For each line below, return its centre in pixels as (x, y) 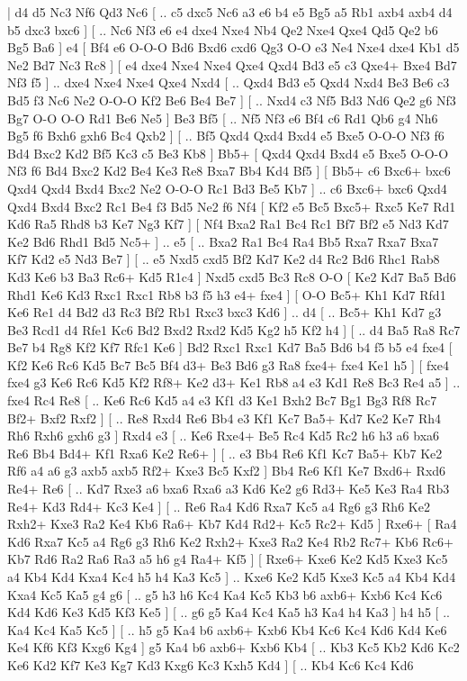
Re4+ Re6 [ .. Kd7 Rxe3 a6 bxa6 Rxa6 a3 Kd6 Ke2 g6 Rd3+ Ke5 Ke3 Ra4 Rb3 (229, 489)
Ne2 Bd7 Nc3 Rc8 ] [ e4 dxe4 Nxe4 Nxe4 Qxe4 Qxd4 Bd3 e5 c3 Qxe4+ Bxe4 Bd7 (232, 64)
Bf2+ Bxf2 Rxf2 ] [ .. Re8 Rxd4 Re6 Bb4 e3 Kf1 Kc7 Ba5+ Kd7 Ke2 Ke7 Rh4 (224, 418)
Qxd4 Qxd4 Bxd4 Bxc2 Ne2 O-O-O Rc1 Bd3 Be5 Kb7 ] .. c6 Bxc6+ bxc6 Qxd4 (227, 188)
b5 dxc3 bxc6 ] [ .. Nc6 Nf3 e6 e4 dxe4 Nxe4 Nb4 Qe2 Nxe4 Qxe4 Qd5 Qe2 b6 (223, 29)
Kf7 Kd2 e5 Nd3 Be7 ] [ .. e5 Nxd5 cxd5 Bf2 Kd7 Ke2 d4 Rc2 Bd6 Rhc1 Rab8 (224, 259)
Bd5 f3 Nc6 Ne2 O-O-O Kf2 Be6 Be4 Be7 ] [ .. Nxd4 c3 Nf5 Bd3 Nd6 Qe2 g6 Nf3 (232, 100)
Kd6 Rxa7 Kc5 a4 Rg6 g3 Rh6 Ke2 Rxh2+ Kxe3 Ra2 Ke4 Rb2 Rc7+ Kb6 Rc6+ (230, 541)
